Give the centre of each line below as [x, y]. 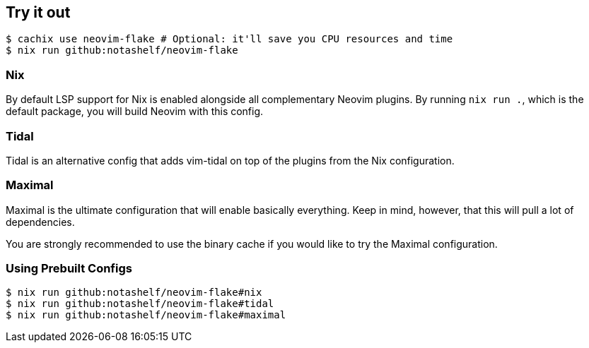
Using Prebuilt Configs [69, 269]
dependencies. [40, 222]
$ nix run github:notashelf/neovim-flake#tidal [140, 304]
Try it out [38, 12]
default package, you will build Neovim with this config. [135, 112]
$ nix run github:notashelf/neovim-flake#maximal [146, 315]
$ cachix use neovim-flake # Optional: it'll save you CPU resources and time [229, 39]
